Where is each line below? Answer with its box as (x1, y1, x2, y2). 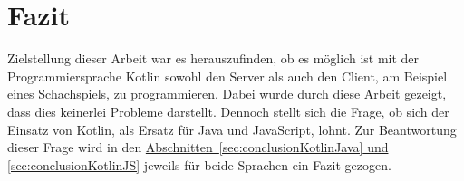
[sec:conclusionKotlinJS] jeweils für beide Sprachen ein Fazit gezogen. (7, 155, 391, 174)
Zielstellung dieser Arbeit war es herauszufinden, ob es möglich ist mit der (7, 49, 420, 68)
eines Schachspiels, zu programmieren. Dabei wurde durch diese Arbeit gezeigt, (7, 84, 447, 103)
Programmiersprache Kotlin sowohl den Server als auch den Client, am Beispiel (7, 66, 448, 85)
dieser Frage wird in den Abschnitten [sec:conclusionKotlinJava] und (7, 138, 389, 157)
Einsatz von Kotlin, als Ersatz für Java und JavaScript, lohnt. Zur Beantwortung (7, 119, 457, 138)
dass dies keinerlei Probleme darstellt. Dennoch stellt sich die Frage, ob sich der (7, 101, 449, 120)
